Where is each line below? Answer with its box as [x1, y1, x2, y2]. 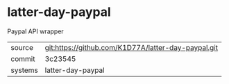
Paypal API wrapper [7, 27, 64, 35]
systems [10, 65, 38, 75]
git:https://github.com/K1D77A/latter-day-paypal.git [44, 42, 219, 52]
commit [10, 53, 35, 63]
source [10, 42, 33, 52]
